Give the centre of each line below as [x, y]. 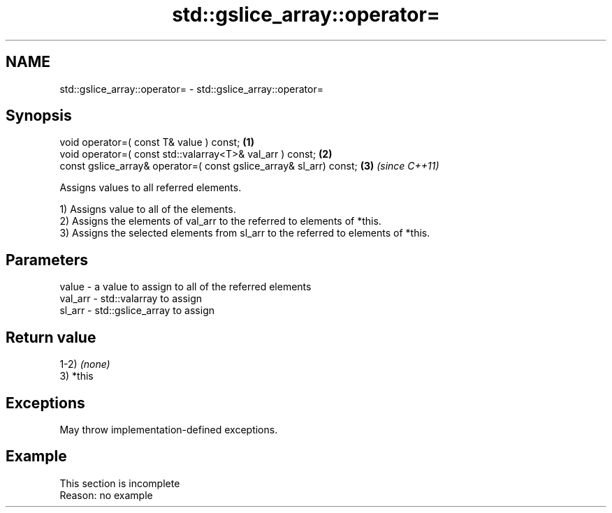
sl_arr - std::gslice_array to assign [137, 311]
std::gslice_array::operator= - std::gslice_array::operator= [191, 89]
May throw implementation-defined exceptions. [169, 429]
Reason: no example [106, 495]
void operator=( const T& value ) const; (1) [157, 142]
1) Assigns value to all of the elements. [148, 209]
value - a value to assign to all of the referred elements [185, 287]
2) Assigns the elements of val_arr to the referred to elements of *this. [220, 221]
